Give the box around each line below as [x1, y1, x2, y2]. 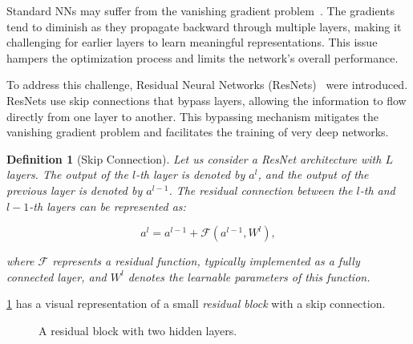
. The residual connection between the [168, 181, 353, 198]
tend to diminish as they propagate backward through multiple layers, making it [6, 18, 402, 34]
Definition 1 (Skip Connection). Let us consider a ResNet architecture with [6, 150, 382, 167]
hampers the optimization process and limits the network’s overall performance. [6, 49, 399, 66]
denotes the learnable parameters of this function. [128, 268, 370, 285]
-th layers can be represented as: [29, 197, 186, 214]
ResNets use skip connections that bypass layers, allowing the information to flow [6, 91, 407, 108]
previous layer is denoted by [6, 181, 143, 198]
